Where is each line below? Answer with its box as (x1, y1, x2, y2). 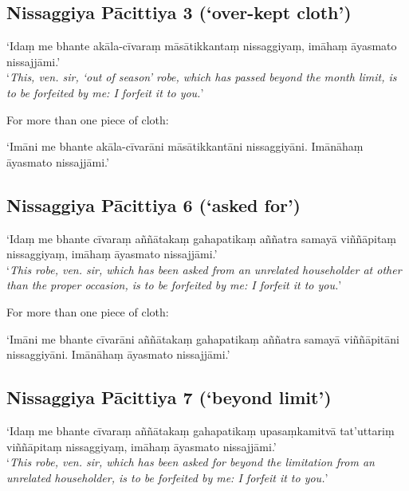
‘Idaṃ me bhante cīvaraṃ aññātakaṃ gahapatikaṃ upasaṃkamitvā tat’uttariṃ (6, 422, 395, 438)
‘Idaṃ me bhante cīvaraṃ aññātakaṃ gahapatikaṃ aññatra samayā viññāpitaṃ (6, 230, 397, 246)
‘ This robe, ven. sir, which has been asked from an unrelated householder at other (6, 261, 402, 277)
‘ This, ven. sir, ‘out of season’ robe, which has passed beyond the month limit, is (6, 69, 397, 85)
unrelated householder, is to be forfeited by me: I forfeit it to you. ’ (6, 469, 328, 485)
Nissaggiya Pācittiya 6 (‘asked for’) (6, 192, 301, 217)
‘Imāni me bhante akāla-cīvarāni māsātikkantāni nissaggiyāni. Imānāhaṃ (6, 138, 364, 155)
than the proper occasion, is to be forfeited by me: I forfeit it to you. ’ (6, 277, 342, 293)
